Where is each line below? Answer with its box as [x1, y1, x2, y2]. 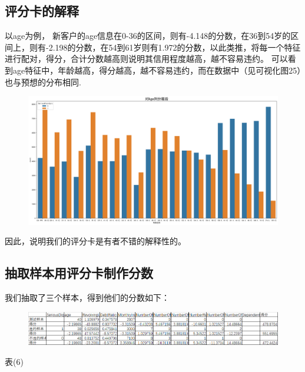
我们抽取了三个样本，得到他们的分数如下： [5, 291, 170, 304]
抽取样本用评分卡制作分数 [5, 264, 153, 282]
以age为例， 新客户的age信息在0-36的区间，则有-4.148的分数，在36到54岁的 [5, 29, 291, 42]
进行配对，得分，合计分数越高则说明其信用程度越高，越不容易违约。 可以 [5, 52, 288, 65]
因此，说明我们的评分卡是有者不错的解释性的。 [5, 235, 186, 247]
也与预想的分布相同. [5, 75, 81, 88]
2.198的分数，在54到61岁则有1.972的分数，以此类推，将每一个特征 [48, 41, 301, 53]
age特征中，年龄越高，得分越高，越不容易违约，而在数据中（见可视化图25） [12, 64, 301, 76]
